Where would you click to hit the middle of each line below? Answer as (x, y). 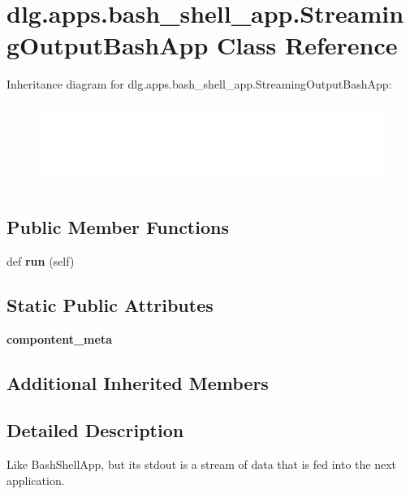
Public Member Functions (118, 226)
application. (36, 480)
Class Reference (307, 45)
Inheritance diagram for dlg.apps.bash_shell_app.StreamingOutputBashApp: (199, 84)
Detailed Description (95, 430)
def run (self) (41, 260)
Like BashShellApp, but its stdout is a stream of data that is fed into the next (202, 464)
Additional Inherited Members (138, 382)
